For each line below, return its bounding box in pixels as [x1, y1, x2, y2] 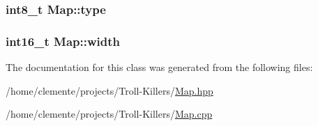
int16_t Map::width [6, 32, 121, 49]
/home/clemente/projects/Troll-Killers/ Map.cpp [6, 107, 213, 121]
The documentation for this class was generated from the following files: [6, 60, 313, 74]
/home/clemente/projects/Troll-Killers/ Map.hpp [6, 83, 213, 97]
